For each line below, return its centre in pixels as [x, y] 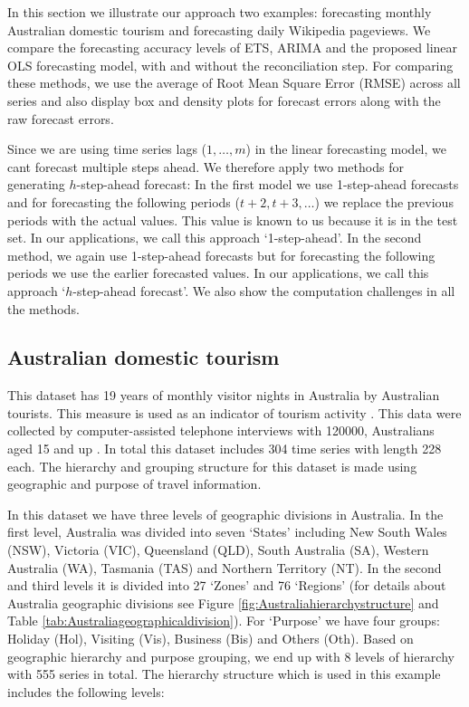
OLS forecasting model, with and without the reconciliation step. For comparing [230, 65]
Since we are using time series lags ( [107, 149]
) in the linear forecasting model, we [346, 149]
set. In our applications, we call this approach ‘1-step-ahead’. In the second [215, 238]
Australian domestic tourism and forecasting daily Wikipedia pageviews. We [219, 29]
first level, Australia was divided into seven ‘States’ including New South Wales [227, 532]
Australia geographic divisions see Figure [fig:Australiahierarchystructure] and [223, 602]
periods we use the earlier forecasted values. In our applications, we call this [218, 273]
